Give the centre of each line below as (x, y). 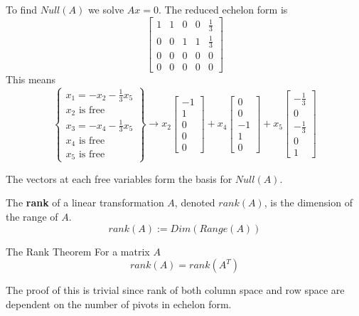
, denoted (195, 202)
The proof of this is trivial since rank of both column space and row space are (175, 290)
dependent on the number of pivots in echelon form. (119, 304)
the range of (32, 216)
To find (21, 9)
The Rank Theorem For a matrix (78, 251)
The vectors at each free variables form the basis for (119, 178)
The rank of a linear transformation (85, 202)
